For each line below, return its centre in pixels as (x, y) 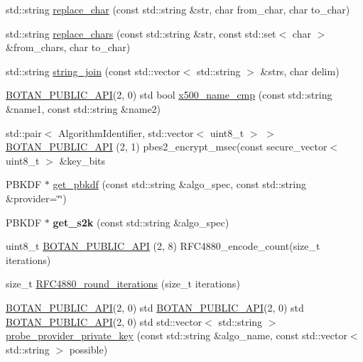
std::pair (24, 132)
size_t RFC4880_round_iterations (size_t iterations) (123, 284)
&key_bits (82, 160)
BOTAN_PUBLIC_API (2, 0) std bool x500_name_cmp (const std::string (169, 95)
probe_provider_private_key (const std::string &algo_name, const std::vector (177, 335)
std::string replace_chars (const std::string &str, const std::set (141, 33)
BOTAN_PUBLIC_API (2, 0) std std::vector (104, 321)
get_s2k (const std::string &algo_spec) (141, 222)
